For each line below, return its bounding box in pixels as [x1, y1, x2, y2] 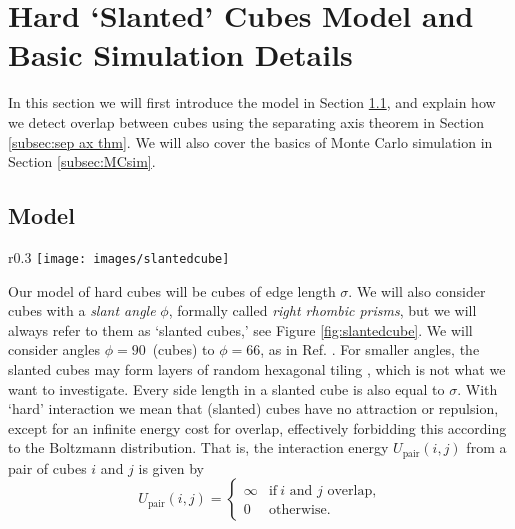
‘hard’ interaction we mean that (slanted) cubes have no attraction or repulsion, [8, 398, 499, 419]
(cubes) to [152, 339, 215, 360]
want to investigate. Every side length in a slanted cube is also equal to [8, 378, 445, 399]
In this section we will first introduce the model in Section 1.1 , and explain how [8, 92, 496, 113]
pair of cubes [8, 457, 87, 478]
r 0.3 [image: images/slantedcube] [8, 246, 230, 267]
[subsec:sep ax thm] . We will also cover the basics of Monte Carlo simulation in [8, 131, 493, 152]
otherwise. [268, 503, 331, 518]
